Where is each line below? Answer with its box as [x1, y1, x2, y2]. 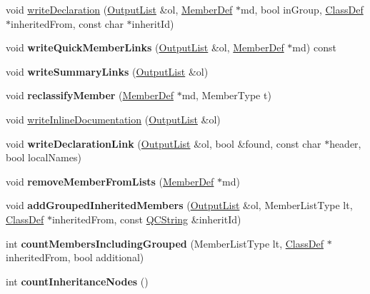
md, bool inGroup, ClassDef [241, 2, 364, 16]
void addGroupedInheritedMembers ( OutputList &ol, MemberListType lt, [6, 198, 353, 213]
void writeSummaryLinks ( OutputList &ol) [6, 64, 209, 78]
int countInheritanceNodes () [6, 273, 149, 288]
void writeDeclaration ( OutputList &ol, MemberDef [6, 2, 233, 16]
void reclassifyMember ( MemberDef [6, 88, 174, 103]
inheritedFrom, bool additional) [6, 250, 144, 265]
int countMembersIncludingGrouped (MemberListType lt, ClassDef [6, 235, 324, 250]
